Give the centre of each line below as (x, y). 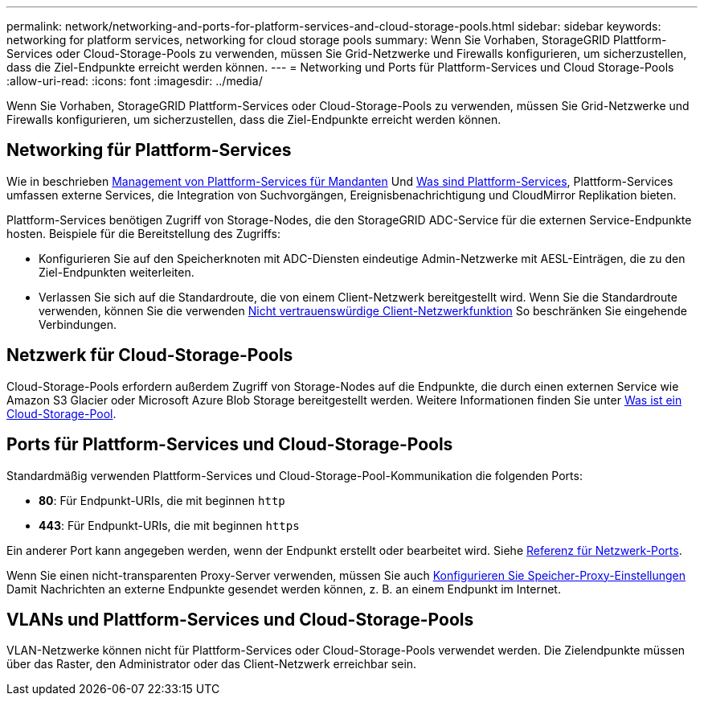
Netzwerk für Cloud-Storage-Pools (150, 355)
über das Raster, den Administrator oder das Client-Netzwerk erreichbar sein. (212, 664)
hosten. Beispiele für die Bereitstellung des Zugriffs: (144, 233)
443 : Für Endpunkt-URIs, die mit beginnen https (169, 525)
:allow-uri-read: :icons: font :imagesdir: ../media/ (135, 81)
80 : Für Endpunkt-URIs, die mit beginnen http (162, 500)
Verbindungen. (78, 324)
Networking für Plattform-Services (149, 150)
